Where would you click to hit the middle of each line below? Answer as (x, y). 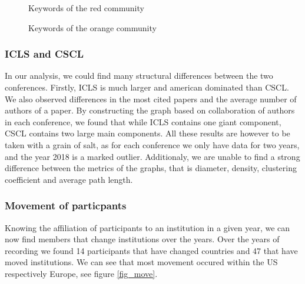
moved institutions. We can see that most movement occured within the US (141, 262)
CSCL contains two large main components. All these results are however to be (147, 133)
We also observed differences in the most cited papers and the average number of (151, 98)
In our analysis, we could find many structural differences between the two (139, 76)
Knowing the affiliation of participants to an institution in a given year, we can (147, 227)
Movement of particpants (66, 206)
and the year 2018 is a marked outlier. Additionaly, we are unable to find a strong (152, 156)
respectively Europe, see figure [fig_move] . (81, 273)
